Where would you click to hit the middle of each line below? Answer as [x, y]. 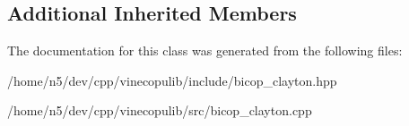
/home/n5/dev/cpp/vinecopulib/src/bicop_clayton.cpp [160, 110]
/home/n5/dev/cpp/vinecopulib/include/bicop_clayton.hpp [172, 80]
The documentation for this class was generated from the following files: [205, 50]
